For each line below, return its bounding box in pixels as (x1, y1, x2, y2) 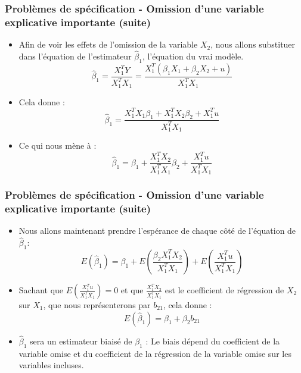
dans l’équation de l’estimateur (18, 49, 132, 62)
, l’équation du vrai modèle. (142, 49, 244, 62)
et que (120, 284, 144, 296)
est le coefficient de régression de (165, 284, 284, 296)
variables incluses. (18, 359, 84, 371)
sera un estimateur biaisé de (30, 334, 132, 347)
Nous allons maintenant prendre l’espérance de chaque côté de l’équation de (18, 224, 296, 237)
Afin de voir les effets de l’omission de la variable (18, 38, 198, 51)
